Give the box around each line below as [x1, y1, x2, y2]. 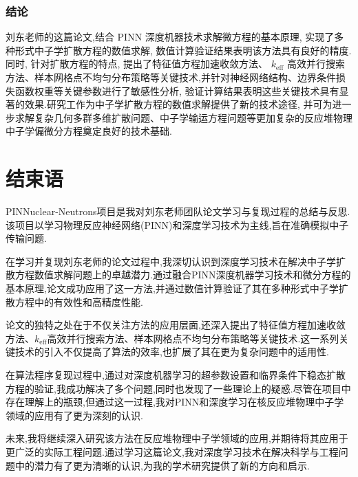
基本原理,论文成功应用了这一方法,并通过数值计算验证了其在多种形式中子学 [6, 281, 339, 296]
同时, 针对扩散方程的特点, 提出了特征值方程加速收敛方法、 [6, 56, 268, 71]
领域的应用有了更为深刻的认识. [6, 408, 143, 422]
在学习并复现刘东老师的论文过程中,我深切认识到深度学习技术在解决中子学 [6, 254, 336, 268]
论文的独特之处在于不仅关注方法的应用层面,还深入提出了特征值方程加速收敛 [6, 318, 346, 332]
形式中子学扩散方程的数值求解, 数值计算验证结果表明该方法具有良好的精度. [14, 43, 352, 57]
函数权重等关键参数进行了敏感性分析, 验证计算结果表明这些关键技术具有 [14, 83, 339, 98]
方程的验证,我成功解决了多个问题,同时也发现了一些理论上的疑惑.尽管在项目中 [6, 381, 351, 395]
